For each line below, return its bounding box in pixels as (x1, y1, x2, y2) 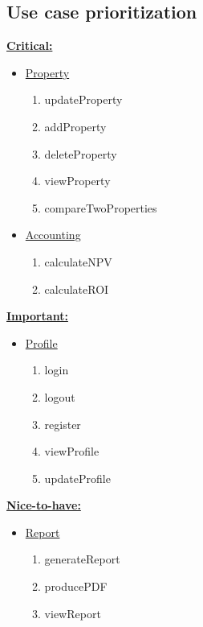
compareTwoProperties (44, 199, 157, 216)
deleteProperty (44, 145, 117, 162)
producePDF (44, 578, 108, 595)
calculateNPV (44, 253, 112, 270)
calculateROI (44, 280, 109, 297)
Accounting (25, 226, 81, 243)
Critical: (6, 37, 53, 54)
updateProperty (44, 91, 123, 108)
